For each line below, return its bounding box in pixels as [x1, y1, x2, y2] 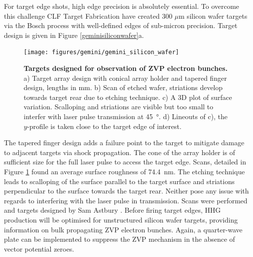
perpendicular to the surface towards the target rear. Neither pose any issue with [4, 186, 249, 196]
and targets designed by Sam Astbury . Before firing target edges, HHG [4, 205, 221, 215]
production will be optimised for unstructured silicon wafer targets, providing [4, 214, 238, 225]
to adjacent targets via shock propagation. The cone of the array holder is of [4, 147, 235, 157]
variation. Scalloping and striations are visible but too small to [24, 101, 214, 112]
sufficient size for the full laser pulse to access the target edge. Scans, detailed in [4, 157, 246, 167]
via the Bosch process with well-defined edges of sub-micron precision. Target [4, 20, 238, 31]
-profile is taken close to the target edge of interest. [27, 121, 181, 131]
